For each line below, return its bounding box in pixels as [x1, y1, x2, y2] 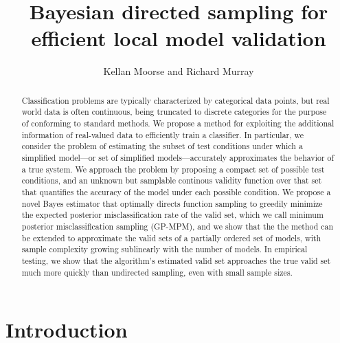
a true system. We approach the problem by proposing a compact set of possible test [21, 163, 325, 175]
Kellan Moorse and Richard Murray [103, 64, 254, 78]
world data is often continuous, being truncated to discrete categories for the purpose [21, 106, 327, 118]
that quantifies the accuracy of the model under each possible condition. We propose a [21, 186, 331, 197]
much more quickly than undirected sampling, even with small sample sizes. [21, 266, 293, 278]
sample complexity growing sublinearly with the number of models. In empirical [21, 243, 308, 255]
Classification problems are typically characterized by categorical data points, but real [21, 94, 330, 106]
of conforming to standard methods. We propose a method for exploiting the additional [21, 118, 335, 129]
